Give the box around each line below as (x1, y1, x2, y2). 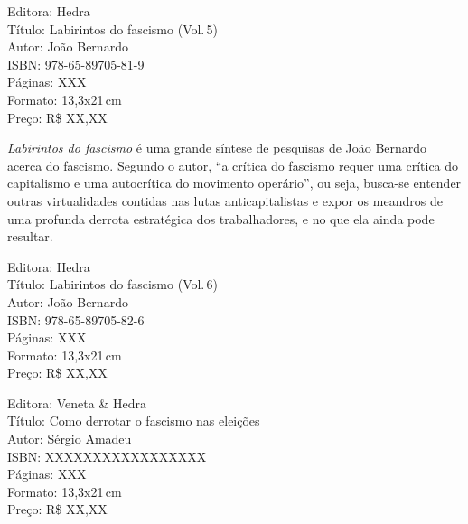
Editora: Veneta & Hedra (7, 393, 146, 412)
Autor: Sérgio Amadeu (7, 429, 132, 448)
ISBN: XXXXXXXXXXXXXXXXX (7, 446, 207, 465)
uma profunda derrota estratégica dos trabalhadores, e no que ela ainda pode (7, 209, 435, 228)
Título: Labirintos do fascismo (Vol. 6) (7, 275, 219, 294)
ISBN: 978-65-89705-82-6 (7, 310, 145, 329)
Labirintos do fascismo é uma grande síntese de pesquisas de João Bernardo (7, 138, 427, 157)
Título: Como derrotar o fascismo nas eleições (7, 411, 260, 430)
